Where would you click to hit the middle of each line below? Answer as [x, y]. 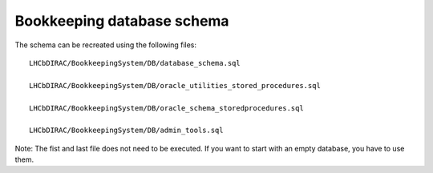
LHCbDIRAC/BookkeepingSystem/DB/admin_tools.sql [126, 131]
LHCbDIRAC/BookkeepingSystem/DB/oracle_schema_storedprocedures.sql [166, 108]
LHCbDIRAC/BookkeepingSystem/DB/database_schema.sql [135, 63]
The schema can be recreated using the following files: [105, 45]
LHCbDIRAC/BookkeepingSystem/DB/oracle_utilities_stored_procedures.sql [175, 85]
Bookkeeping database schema [122, 21]
